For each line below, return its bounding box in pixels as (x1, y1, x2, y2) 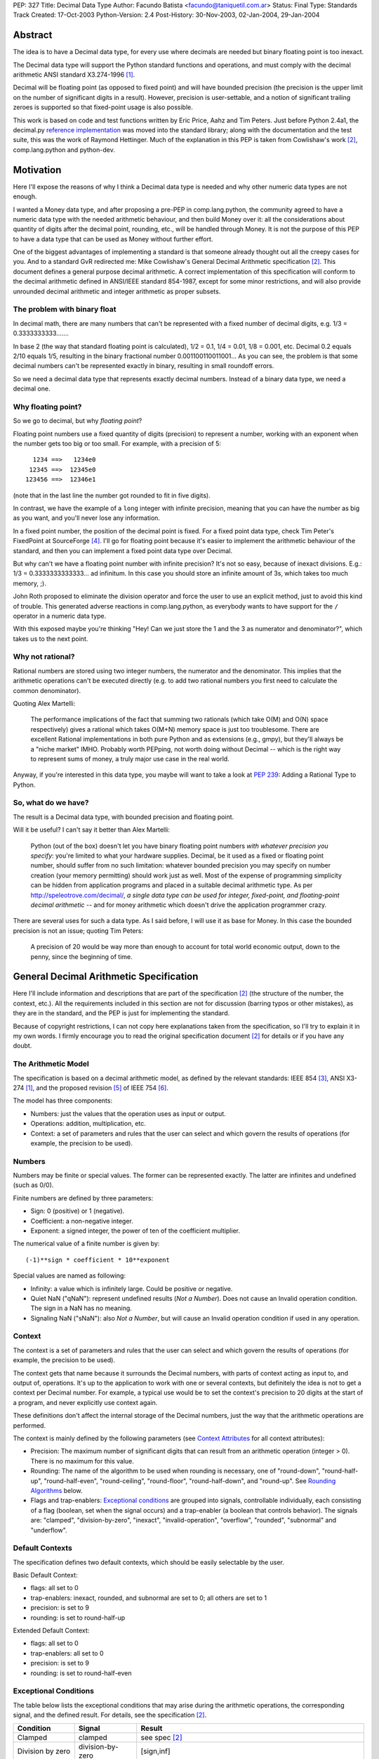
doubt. (13, 1041, 32, 1050)
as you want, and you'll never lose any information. (13, 514, 161, 522)
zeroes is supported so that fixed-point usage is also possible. (13, 103, 193, 112)
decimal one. (13, 384, 51, 393)
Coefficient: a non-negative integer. (30, 1217, 133, 1225)
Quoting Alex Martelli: (13, 699, 76, 707)
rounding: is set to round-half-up (30, 1613, 126, 1622)
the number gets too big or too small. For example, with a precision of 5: (13, 440, 221, 448)
